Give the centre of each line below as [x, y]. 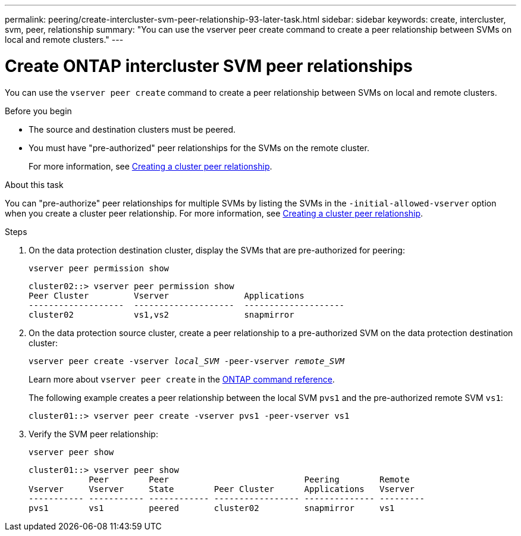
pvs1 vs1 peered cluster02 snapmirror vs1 [212, 508]
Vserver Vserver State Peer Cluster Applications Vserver [222, 489]
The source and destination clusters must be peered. [132, 129]
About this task [34, 184]
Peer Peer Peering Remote [249, 479]
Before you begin [38, 111]
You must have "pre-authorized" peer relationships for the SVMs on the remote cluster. [199, 148]
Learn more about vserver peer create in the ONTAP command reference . [182, 379]
